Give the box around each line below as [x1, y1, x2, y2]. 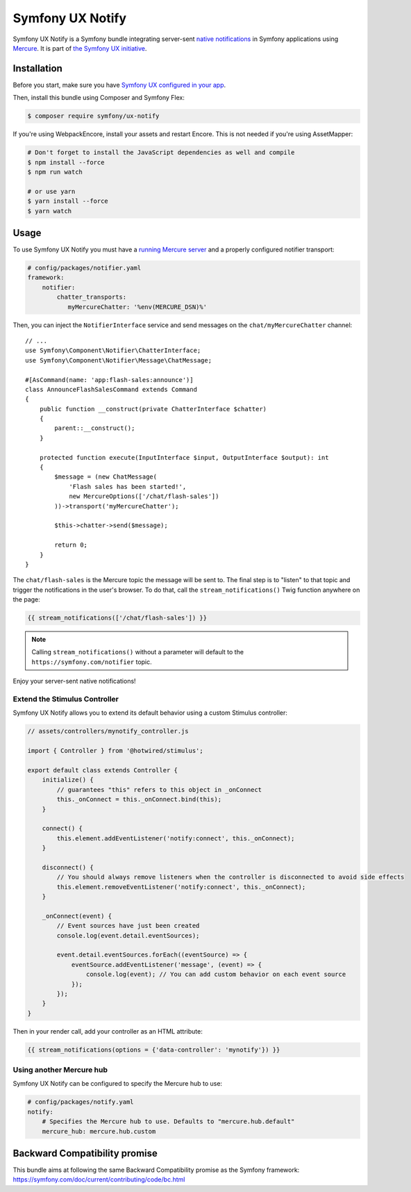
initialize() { [42, 776, 94, 784]
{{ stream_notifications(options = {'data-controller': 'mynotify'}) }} [27, 1045, 280, 1054]
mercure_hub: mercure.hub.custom [42, 1127, 156, 1135]
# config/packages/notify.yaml [27, 1098, 135, 1106]
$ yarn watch [27, 207, 72, 215]
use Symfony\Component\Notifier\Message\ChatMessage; [25, 356, 212, 364]
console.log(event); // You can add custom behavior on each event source [85, 970, 346, 979]
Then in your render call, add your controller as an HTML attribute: [12, 1027, 203, 1035]
